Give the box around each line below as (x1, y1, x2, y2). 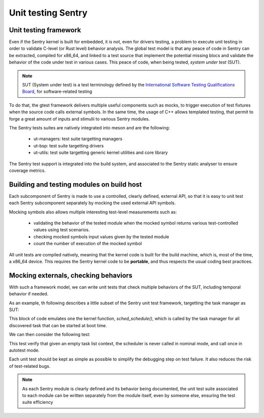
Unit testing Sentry (9, 7, 88, 18)
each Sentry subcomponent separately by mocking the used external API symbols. (9, 200, 176, 206)
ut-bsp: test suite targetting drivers (33, 143, 104, 148)
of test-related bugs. (9, 363, 51, 369)
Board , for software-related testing (22, 88, 92, 95)
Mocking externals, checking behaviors (9, 271, 132, 279)
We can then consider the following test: (9, 332, 90, 337)
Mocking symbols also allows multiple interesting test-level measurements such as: (9, 209, 177, 215)
